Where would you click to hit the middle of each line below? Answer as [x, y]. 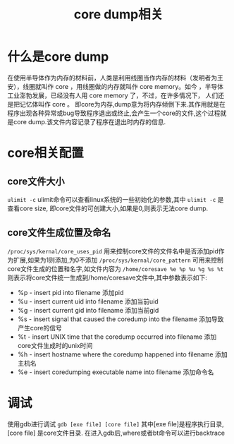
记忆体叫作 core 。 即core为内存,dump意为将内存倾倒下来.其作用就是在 [122, 104]
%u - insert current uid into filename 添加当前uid [88, 301]
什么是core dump [58, 57]
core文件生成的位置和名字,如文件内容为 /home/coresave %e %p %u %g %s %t [116, 268]
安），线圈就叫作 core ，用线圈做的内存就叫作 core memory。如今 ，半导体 [116, 86]
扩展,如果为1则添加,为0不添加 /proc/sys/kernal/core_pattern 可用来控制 [118, 260]
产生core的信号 [39, 328]
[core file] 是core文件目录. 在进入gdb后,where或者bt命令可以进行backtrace [116, 433]
